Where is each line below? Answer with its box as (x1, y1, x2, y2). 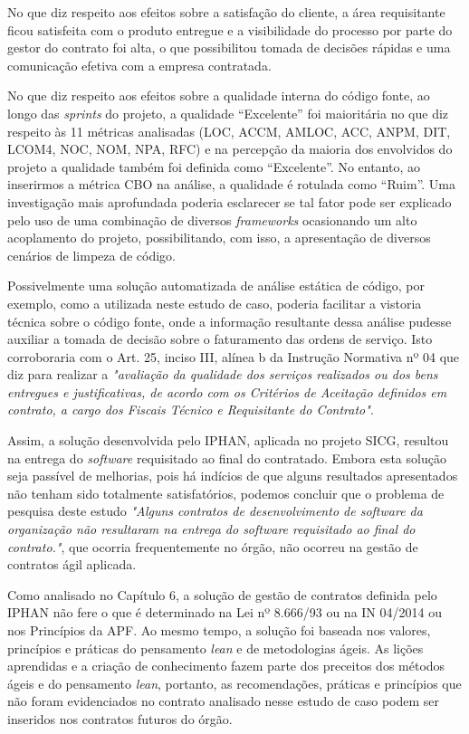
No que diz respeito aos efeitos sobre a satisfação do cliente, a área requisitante (7, 3, 445, 21)
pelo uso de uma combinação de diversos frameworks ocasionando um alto (7, 210, 417, 229)
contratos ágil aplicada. (7, 555, 137, 574)
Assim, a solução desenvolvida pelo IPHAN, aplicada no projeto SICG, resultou (7, 431, 449, 450)
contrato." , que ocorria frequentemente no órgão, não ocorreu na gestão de (7, 537, 418, 556)
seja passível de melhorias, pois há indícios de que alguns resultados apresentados (7, 466, 458, 485)
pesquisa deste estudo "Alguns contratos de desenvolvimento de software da (7, 501, 423, 520)
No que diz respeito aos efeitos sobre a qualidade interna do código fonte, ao (7, 86, 430, 105)
